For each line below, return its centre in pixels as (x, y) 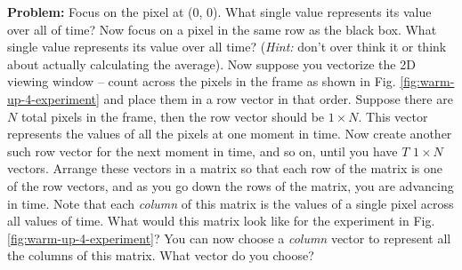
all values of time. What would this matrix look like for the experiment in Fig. (221, 221)
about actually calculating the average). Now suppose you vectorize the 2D (211, 64)
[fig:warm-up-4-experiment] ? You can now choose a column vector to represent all (229, 238)
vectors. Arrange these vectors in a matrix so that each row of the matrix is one (225, 168)
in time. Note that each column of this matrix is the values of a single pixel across (231, 203)
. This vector (393, 116)
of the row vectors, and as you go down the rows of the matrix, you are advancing (231, 185)
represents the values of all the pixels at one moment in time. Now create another (230, 134)
